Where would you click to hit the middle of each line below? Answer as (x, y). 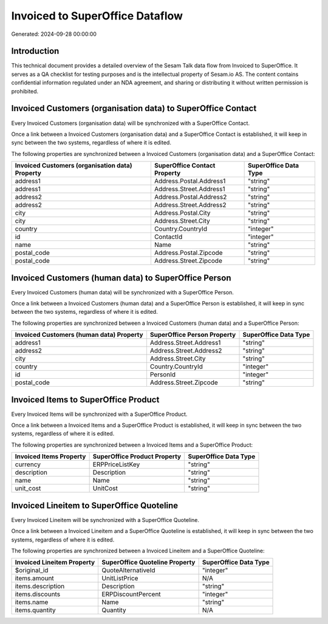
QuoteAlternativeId (128, 571)
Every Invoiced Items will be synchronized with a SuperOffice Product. (99, 414)
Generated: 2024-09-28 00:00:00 (54, 34)
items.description (40, 586)
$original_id (32, 571)
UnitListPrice (120, 578)
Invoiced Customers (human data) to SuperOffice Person (121, 278)
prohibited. (25, 91)
